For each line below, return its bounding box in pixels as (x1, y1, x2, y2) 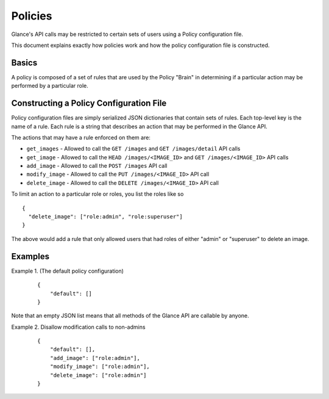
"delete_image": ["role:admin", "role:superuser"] (28, 214, 183, 220)
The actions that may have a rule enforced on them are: (11, 134, 150, 141)
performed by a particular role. (11, 82, 88, 90)
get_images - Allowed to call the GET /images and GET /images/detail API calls (26, 145, 241, 153)
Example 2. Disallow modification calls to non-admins (11, 323, 146, 331)
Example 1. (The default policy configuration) (11, 267, 124, 275)
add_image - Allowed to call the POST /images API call (26, 162, 168, 170)
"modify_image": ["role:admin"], (49, 363, 150, 370)
